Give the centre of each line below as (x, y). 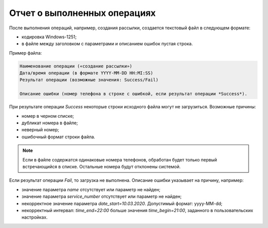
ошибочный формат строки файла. (58, 137)
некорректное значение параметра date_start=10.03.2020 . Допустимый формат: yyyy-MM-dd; (122, 203)
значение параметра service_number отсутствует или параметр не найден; (102, 197)
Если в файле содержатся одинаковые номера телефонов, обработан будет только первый (120, 159)
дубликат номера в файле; (50, 123)
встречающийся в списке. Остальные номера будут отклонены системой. (102, 166)
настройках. (35, 217)
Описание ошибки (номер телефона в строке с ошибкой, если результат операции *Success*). (134, 94)
